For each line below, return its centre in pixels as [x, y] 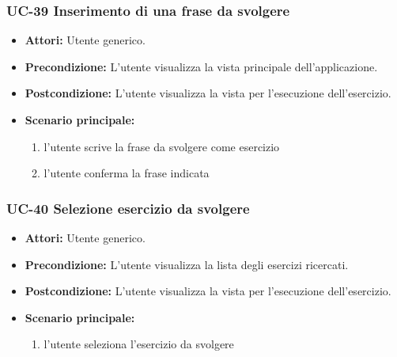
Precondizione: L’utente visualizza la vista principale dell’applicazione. [201, 66]
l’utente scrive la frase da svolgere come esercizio [162, 146]
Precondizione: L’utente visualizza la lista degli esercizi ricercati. [187, 264]
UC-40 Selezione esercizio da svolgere [128, 208]
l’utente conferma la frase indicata [127, 173]
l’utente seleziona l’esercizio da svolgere [139, 344]
